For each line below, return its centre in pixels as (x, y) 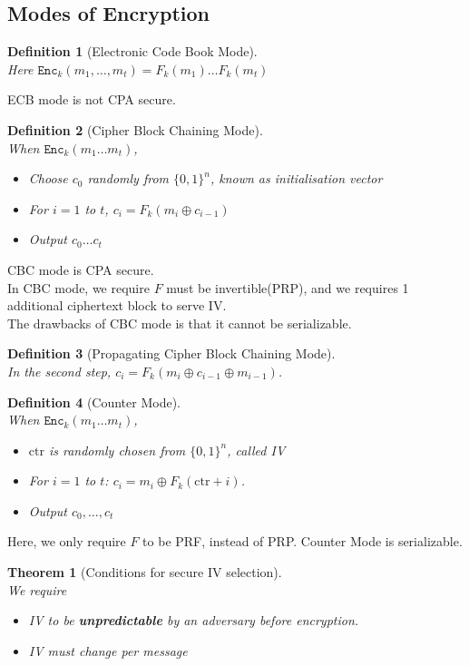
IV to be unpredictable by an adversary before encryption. (194, 620)
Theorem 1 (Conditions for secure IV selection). (145, 572)
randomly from (128, 178)
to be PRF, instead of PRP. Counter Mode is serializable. (303, 541)
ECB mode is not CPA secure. (92, 99)
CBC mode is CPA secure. (81, 269)
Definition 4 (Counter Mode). (94, 402)
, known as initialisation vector (296, 178)
